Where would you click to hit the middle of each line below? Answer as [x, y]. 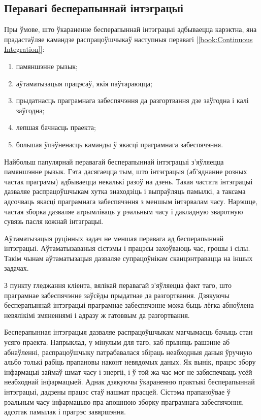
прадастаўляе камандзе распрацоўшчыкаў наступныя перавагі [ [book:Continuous [128, 39]
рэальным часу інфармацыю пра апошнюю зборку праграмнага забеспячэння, [124, 401]
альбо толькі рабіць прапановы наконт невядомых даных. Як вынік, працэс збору [130, 362]
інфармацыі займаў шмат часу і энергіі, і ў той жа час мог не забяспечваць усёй [128, 371]
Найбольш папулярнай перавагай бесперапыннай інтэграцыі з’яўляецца [114, 161]
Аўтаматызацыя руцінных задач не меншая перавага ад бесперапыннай [114, 238]
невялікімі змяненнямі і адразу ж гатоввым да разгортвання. [97, 315]
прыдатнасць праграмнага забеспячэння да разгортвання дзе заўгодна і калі [132, 100]
